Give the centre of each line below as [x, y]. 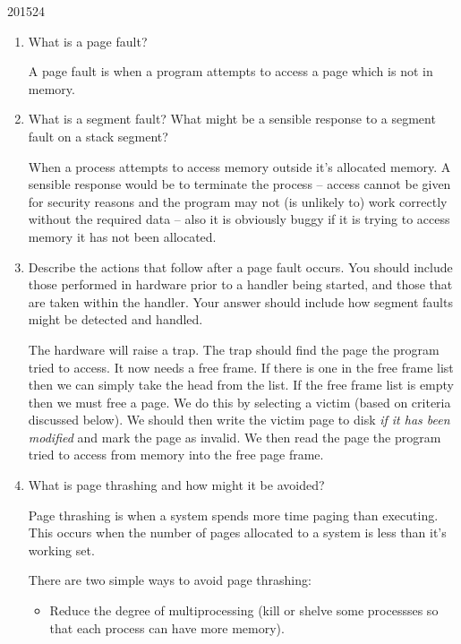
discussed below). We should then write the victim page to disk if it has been [239, 420]
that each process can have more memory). [167, 627]
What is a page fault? [88, 41]
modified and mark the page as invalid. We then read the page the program [235, 437]
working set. [61, 550]
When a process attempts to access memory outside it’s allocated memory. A [239, 166]
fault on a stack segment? [98, 136]
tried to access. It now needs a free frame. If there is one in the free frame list [241, 367]
